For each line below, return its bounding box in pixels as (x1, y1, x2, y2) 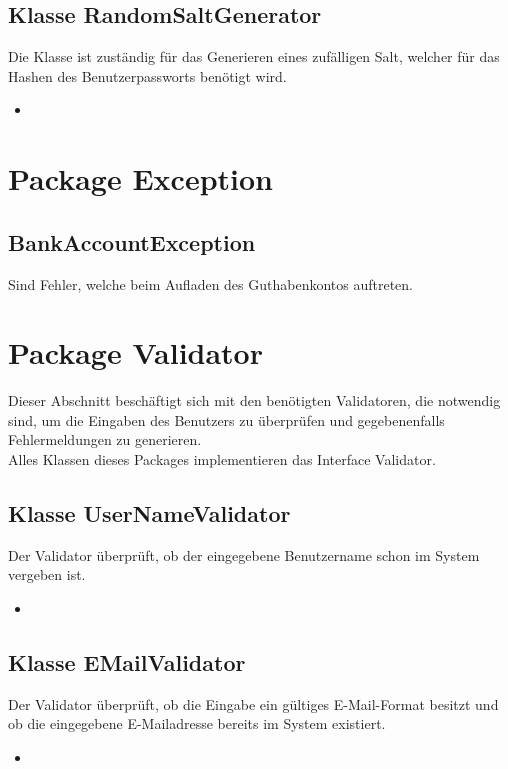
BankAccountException (8, 226, 256, 257)
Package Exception (8, 158, 273, 199)
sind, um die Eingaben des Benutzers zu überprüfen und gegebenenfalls (8, 409, 445, 430)
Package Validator (8, 332, 263, 373)
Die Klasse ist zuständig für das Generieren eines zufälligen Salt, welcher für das (8, 46, 500, 67)
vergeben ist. (8, 564, 86, 585)
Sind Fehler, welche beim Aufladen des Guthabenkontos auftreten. (8, 273, 414, 294)
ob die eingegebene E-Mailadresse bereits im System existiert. (8, 713, 386, 734)
